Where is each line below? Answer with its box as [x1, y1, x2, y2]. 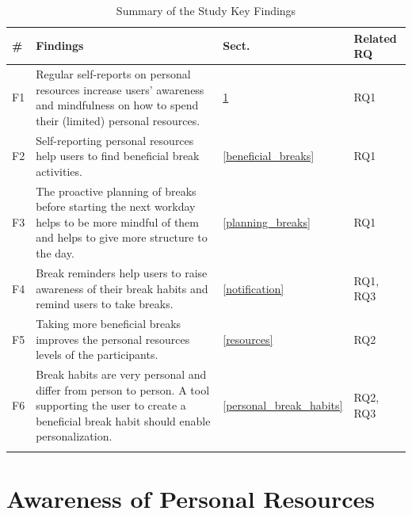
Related [353, 29, 397, 46]
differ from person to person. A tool [36, 381, 210, 398]
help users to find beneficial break [36, 147, 200, 164]
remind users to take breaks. [36, 296, 174, 312]
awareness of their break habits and [36, 280, 208, 296]
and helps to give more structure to [36, 229, 208, 246]
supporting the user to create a [36, 397, 186, 414]
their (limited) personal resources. [36, 112, 200, 128]
